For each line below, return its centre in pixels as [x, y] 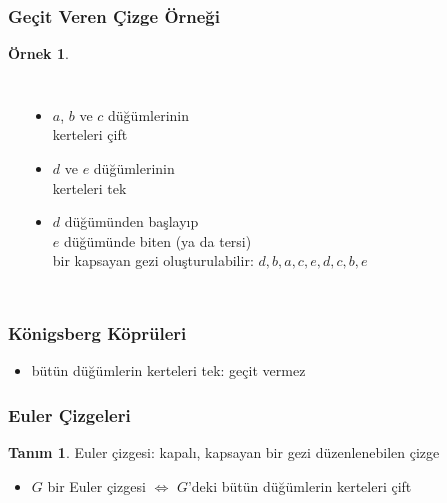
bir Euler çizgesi [96, 485]
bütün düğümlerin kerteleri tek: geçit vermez [168, 370]
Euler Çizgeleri [69, 414]
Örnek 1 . [38, 53]
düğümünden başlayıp [131, 221]
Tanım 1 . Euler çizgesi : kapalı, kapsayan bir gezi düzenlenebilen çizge [224, 452]
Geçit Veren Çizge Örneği [114, 15]
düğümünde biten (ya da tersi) [157, 240]
